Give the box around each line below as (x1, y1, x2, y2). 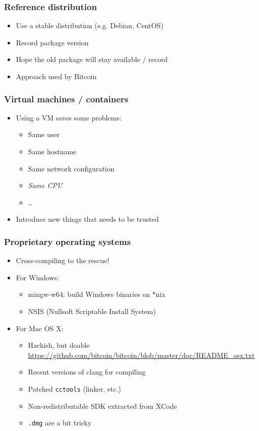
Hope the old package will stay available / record (16, 54, 168, 65)
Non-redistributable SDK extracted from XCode (28, 400, 177, 411)
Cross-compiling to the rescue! (16, 255, 110, 266)
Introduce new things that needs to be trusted (16, 214, 159, 224)
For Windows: (16, 272, 59, 282)
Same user (28, 129, 60, 140)
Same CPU (28, 180, 63, 191)
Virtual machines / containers (4, 92, 128, 105)
